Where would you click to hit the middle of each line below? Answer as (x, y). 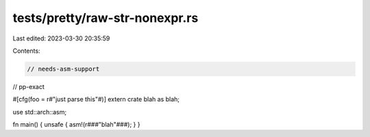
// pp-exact (28, 86)
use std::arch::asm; (40, 112)
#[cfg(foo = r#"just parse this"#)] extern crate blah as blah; (96, 99)
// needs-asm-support (63, 69)
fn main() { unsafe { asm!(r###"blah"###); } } (76, 125)
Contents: (26, 51)
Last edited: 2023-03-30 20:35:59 (61, 38)
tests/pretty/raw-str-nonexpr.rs (106, 18)
